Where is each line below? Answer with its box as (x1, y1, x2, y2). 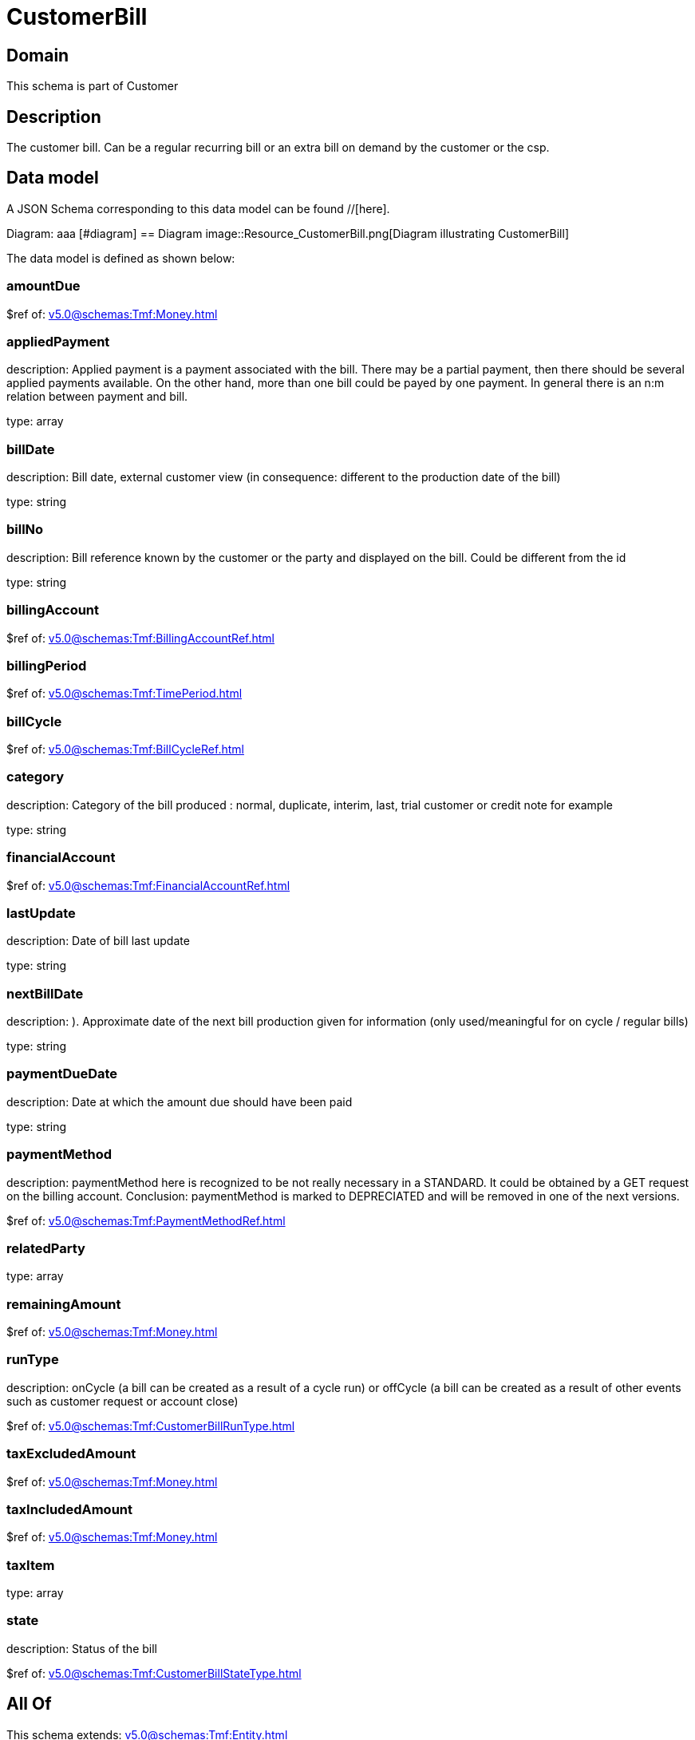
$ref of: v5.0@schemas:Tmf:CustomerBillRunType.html (6, 1418, 295, 1433)
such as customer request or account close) (6, 1394, 239, 1408)
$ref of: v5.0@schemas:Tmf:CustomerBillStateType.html (6, 1666, 302, 1680)
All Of (6, 1694, 52, 1714)
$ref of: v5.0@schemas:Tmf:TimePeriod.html (6, 686, 243, 701)
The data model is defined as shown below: (6, 251, 235, 265)
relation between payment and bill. (6, 390, 188, 404)
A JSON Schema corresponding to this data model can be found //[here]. (6, 201, 390, 216)
